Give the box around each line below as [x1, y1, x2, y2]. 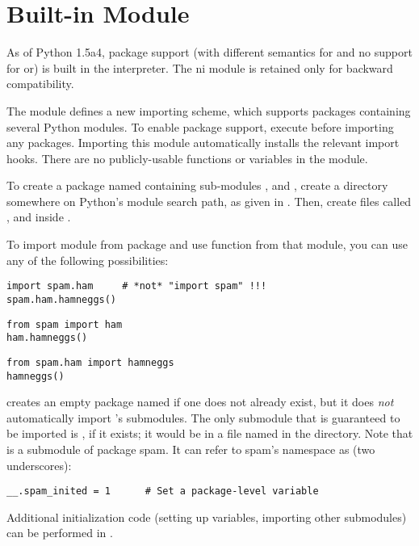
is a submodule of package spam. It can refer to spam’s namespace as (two [6, 440, 375, 457]
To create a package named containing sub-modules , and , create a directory [6, 177, 388, 194]
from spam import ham [6, 318, 123, 330]
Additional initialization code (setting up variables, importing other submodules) [6, 508, 407, 525]
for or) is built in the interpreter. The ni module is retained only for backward [6, 59, 393, 76]
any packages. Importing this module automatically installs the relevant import [6, 134, 400, 151]
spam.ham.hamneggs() [6, 293, 117, 305]
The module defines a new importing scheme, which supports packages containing [6, 102, 411, 119]
